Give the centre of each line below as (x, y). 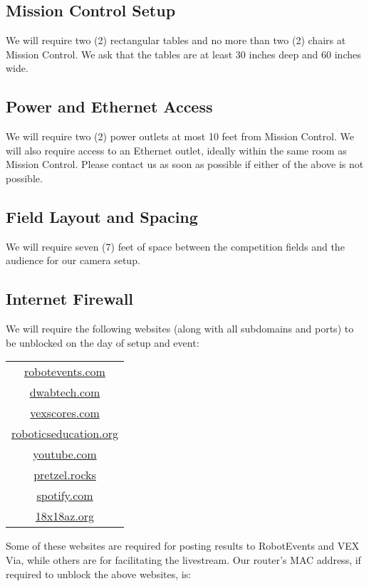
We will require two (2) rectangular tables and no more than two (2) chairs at (176, 40)
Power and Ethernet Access (109, 106)
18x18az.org (65, 516)
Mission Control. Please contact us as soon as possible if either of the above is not (185, 164)
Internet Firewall (70, 299)
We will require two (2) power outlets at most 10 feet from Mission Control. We (180, 136)
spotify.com (65, 496)
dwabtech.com (65, 392)
